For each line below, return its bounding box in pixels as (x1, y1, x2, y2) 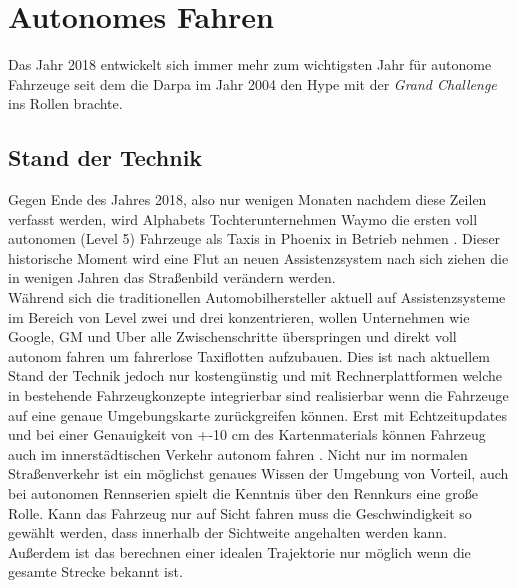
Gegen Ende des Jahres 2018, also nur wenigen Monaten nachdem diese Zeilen (8, 189, 487, 210)
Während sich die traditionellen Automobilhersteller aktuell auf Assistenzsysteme (8, 287, 506, 308)
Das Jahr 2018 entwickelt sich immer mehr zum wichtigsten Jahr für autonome (8, 54, 492, 75)
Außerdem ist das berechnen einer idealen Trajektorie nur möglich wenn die (8, 541, 471, 562)
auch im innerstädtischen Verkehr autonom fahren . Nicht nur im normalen (8, 443, 468, 464)
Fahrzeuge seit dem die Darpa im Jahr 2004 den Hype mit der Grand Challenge (8, 73, 497, 94)
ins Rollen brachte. (8, 93, 123, 114)
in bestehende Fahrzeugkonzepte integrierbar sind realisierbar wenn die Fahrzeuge (8, 385, 509, 406)
